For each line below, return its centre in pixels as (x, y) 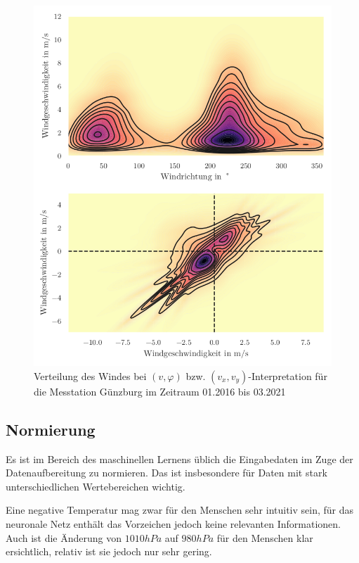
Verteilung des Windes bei (90, 375)
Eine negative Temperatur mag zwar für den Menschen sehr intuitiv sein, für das (180, 510)
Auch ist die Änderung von (64, 537)
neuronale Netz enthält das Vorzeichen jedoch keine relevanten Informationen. (174, 523)
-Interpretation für (288, 375)
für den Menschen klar (265, 537)
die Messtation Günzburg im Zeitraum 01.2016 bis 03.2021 (160, 391)
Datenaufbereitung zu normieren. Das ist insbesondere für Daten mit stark (167, 473)
